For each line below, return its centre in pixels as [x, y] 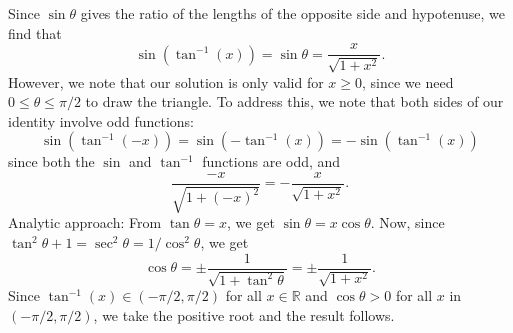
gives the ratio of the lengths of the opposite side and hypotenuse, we [293, 13]
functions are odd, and [271, 161]
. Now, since [407, 222]
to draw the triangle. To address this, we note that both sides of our [294, 101]
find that [35, 32]
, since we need [408, 81]
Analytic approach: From [85, 222]
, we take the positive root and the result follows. [244, 314]
